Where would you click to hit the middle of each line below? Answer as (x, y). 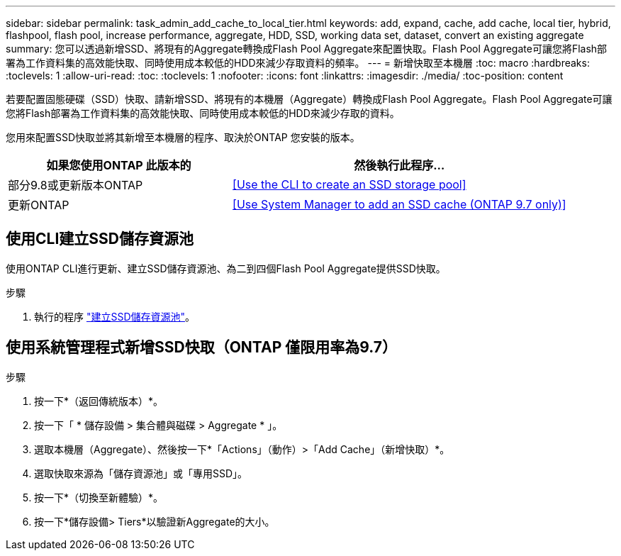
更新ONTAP (39, 205)
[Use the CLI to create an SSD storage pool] (349, 184)
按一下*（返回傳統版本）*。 (99, 401)
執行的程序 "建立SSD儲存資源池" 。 (115, 316)
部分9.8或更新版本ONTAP (75, 185)
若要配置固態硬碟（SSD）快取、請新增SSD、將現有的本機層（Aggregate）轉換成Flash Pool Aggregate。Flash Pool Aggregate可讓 (309, 99)
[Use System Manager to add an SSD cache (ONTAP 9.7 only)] (399, 204)
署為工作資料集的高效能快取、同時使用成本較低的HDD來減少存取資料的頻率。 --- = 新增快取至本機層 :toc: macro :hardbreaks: (298, 63)
